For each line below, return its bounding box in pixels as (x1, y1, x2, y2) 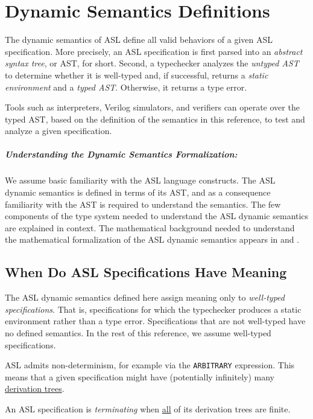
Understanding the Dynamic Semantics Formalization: (5, 148, 238, 161)
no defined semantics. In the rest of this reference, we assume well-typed (5, 326, 271, 339)
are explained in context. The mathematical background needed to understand (5, 221, 295, 234)
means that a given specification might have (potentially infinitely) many (5, 370, 275, 383)
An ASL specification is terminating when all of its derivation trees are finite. (5, 403, 291, 415)
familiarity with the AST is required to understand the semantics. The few (5, 197, 281, 210)
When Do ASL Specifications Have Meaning (5, 263, 287, 281)
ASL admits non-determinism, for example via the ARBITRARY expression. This (5, 359, 295, 371)
